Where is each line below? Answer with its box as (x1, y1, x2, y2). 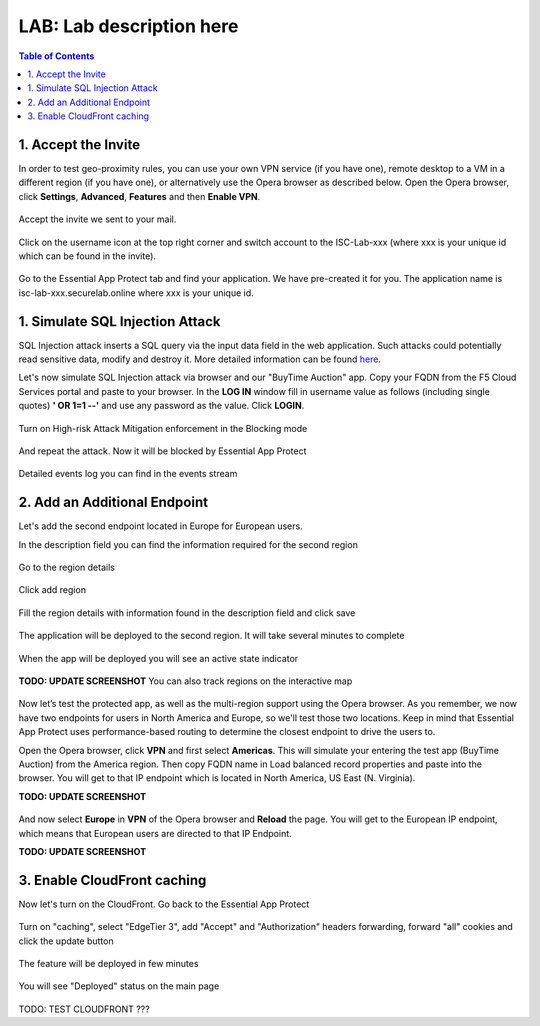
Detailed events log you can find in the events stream (18, 468, 238, 480)
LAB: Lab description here (18, 15, 239, 37)
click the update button (18, 935, 114, 947)
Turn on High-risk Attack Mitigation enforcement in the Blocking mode (18, 422, 308, 434)
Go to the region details (18, 561, 115, 574)
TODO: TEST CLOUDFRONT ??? (18, 1003, 150, 1015)
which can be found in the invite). (18, 250, 157, 262)
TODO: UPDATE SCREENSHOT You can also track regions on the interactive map (18, 675, 353, 687)
